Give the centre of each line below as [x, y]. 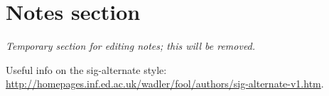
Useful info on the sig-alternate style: [86, 69]
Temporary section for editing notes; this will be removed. [131, 46]
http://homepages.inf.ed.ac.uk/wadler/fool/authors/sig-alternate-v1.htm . [165, 84]
